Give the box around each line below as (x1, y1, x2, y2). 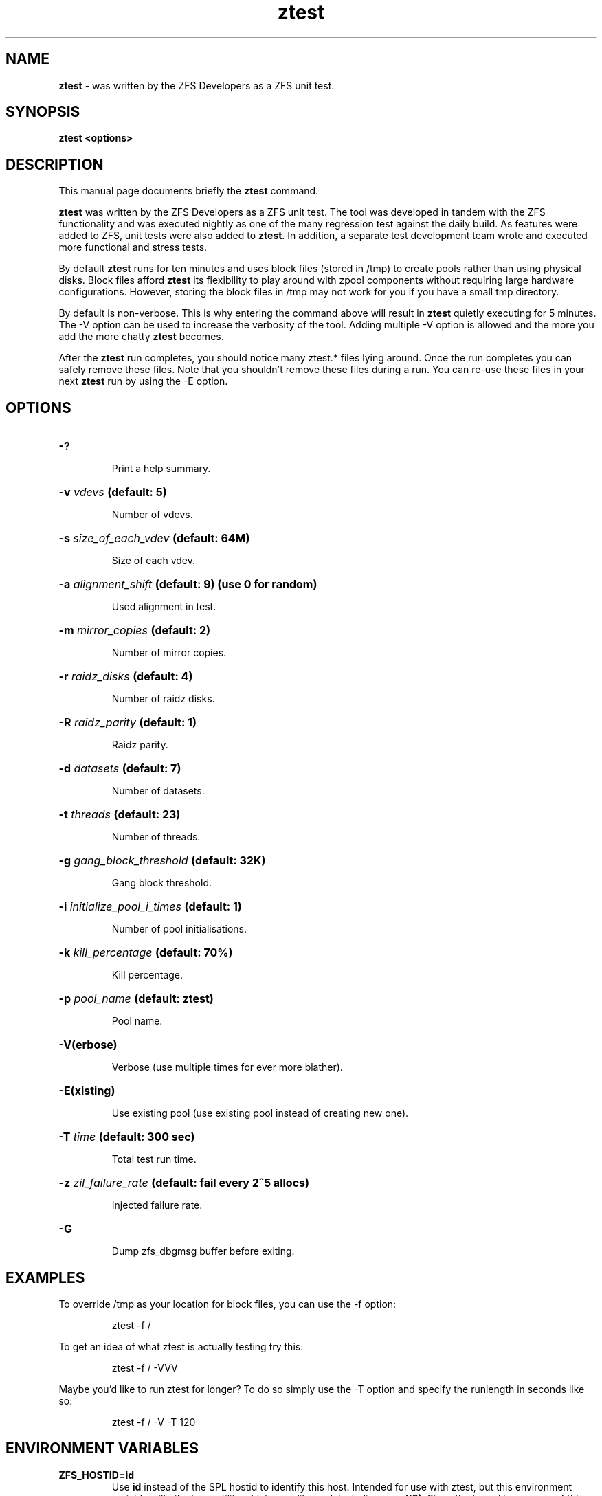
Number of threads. (111, 831, 201, 843)
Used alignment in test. (111, 601, 216, 613)
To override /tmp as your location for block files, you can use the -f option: (58, 1297, 397, 1310)
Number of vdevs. (111, 509, 193, 521)
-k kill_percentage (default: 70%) (58, 946, 233, 960)
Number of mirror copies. (111, 647, 227, 659)
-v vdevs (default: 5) (58, 485, 167, 500)
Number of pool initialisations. (111, 923, 247, 935)
